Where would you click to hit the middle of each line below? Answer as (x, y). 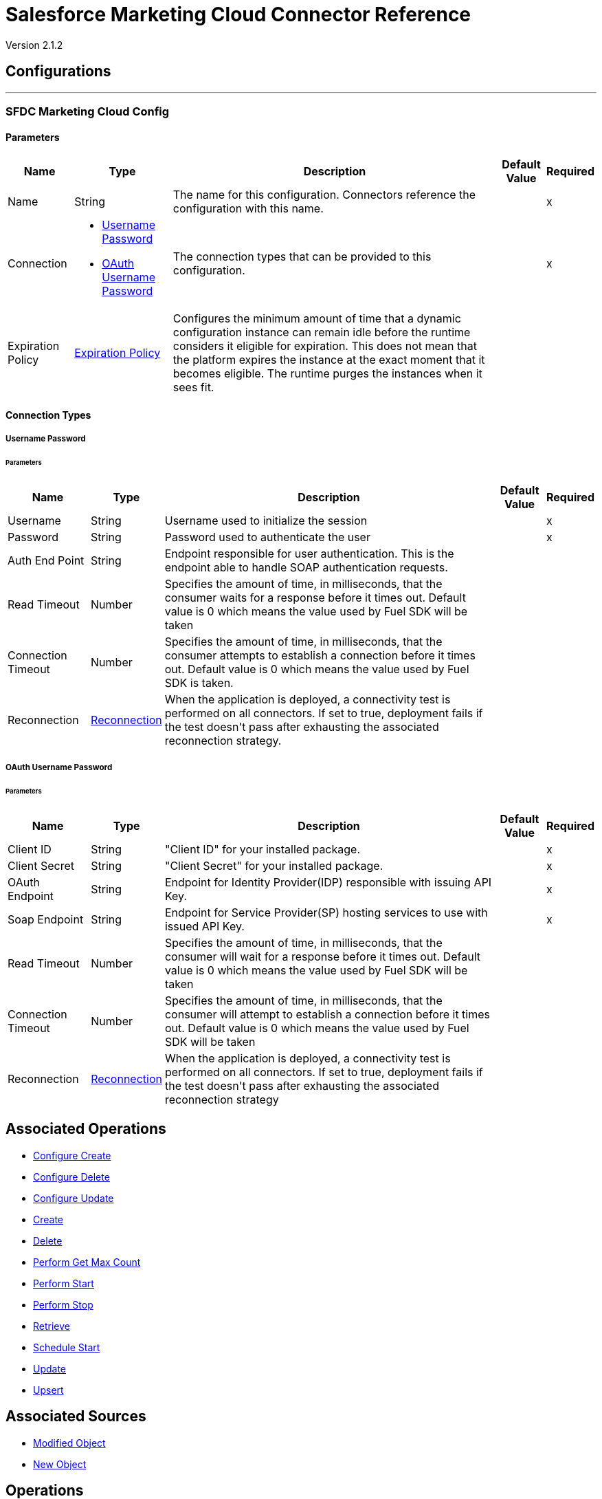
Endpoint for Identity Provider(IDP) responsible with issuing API (328, 882)
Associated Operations (86, 1129)
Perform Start (64, 1283)
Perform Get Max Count (87, 1262)
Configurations (58, 72)
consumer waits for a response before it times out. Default (315, 597)
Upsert (48, 1390)
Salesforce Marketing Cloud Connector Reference (238, 14)
